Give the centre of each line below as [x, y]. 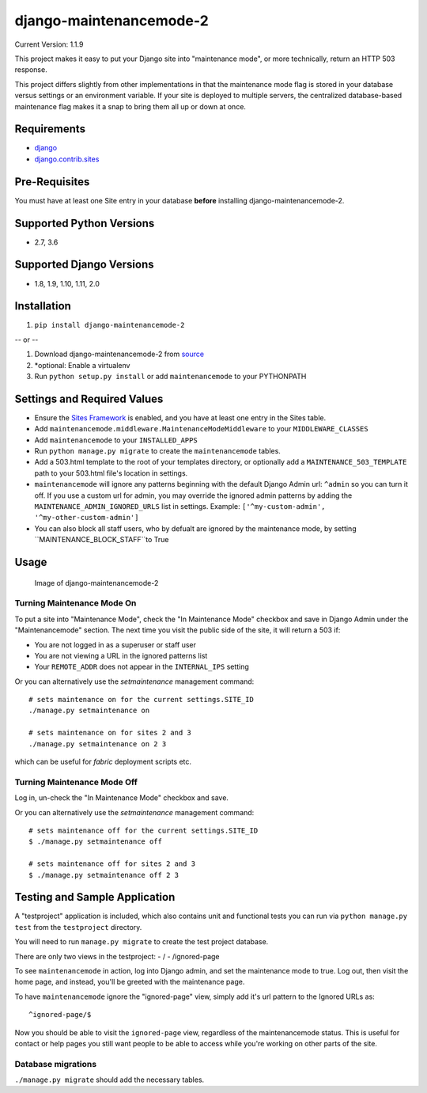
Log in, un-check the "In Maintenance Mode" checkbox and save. [122, 798]
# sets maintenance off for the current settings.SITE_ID [144, 830]
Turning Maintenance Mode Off [76, 782]
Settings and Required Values [89, 398]
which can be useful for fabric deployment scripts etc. [103, 762]
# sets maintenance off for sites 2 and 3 [112, 864]
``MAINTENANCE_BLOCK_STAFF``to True [102, 540]
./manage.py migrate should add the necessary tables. [110, 1080]
